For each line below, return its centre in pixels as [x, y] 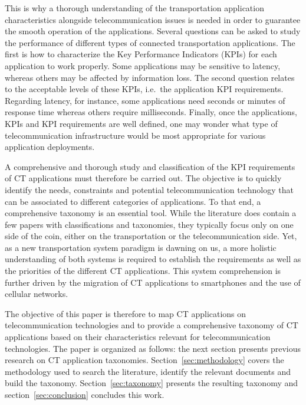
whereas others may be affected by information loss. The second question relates [150, 77]
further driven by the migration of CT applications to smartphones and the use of [153, 282]
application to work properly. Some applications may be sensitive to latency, [143, 65]
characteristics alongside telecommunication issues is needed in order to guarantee [153, 19]
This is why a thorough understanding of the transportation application [134, 8]
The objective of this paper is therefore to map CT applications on [126, 313]
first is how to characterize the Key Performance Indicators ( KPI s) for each [141, 54]
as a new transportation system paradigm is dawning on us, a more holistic [141, 247]
